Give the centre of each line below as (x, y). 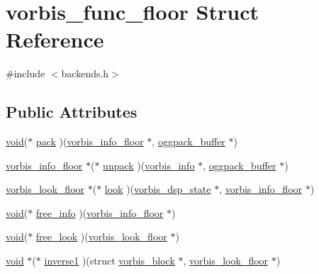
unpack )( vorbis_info (149, 165)
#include (26, 73)
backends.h (85, 73)
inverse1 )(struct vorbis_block (110, 261)
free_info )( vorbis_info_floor (100, 212)
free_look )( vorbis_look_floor (101, 236)
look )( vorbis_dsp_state (158, 189)
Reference (55, 39)
